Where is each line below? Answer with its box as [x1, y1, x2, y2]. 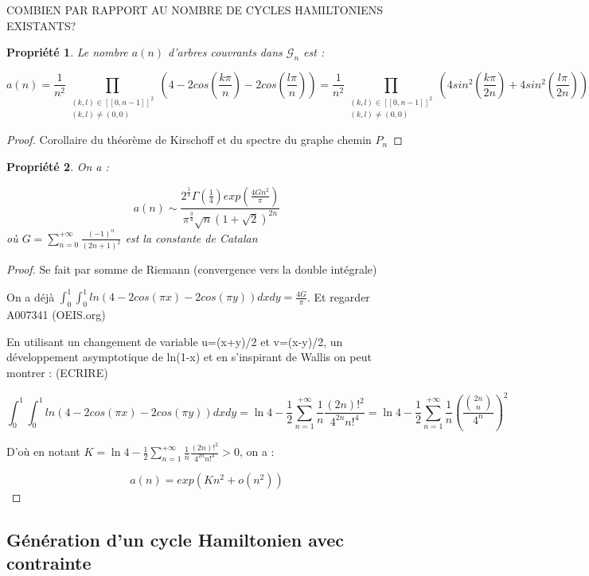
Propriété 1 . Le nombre [6, 44, 128, 60]
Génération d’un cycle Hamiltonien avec [6, 527, 345, 551]
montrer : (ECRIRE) [6, 364, 108, 381]
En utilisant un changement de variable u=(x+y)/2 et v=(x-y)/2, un [6, 333, 343, 349]
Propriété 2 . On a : [6, 158, 109, 174]
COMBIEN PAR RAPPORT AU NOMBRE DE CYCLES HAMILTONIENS [6, 2, 384, 18]
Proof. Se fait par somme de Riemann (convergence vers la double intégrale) [6, 261, 377, 278]
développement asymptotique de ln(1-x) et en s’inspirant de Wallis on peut [6, 348, 372, 365]
